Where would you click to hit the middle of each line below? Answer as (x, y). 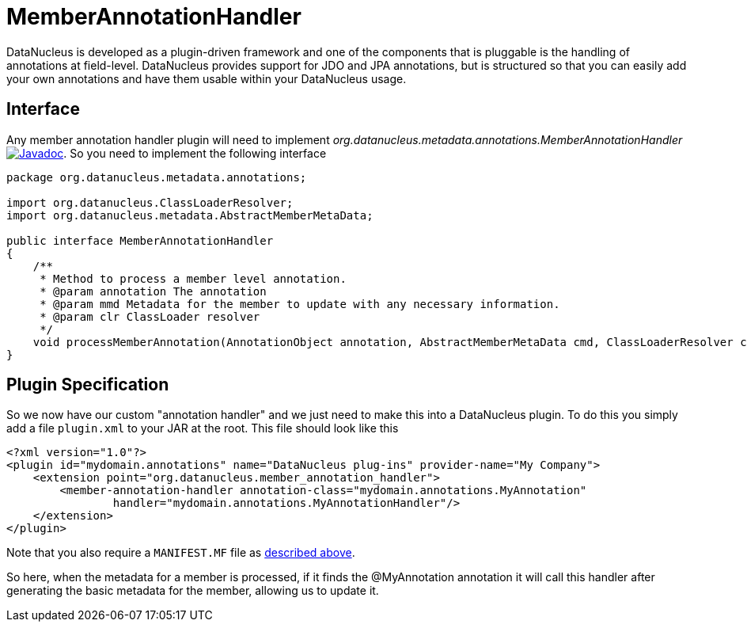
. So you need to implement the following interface (195, 153)
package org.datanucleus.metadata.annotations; (157, 177)
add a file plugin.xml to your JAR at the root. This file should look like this (203, 428)
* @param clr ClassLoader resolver (150, 316)
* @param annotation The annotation (153, 291)
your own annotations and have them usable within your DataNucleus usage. (207, 78)
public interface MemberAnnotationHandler (140, 240)
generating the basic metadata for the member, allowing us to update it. (193, 591)
